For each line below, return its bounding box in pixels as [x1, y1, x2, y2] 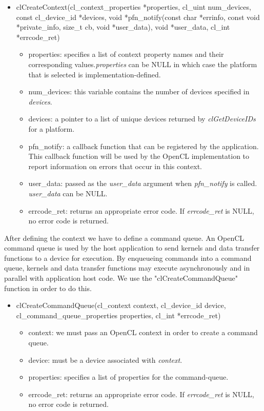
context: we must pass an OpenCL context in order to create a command [28, 327, 258, 338]
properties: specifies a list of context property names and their [28, 49, 224, 59]
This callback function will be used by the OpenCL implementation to [28, 151, 250, 161]
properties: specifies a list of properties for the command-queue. [28, 372, 229, 382]
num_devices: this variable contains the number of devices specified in [28, 86, 250, 97]
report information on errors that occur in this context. [28, 160, 202, 171]
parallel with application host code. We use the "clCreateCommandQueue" [4, 273, 238, 283]
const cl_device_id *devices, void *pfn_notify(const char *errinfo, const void [16, 11, 260, 22]
